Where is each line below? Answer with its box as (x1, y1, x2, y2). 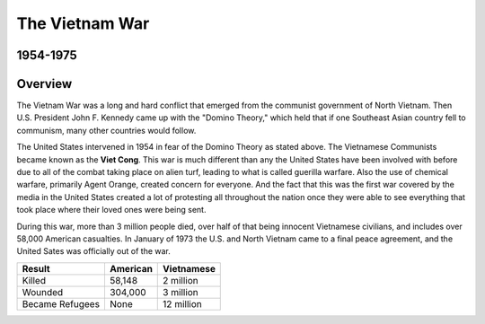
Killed (22, 274, 47, 286)
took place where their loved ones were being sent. (16, 205, 207, 215)
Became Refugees (22, 297, 101, 310)
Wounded (22, 285, 64, 298)
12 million (163, 297, 202, 310)
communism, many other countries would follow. (16, 125, 197, 136)
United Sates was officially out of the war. (16, 246, 171, 257)
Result (22, 262, 50, 275)
